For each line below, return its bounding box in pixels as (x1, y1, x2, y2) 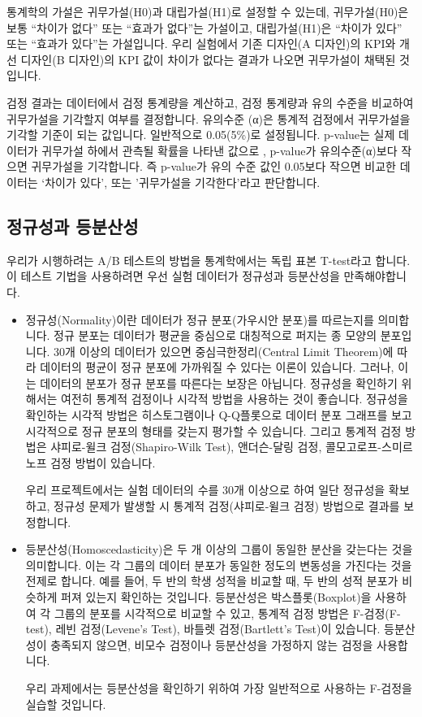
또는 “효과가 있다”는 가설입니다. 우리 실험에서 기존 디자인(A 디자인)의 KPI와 (6, 35, 396, 52)
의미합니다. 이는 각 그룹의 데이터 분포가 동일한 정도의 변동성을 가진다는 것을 (25, 556, 412, 573)
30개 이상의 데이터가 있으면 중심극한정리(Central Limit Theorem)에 (54, 342, 394, 359)
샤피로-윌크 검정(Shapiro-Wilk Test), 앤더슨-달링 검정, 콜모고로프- (50, 438, 381, 455)
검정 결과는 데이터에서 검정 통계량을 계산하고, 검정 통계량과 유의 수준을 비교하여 (6, 93, 414, 111)
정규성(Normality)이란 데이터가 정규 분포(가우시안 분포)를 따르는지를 (25, 311, 374, 328)
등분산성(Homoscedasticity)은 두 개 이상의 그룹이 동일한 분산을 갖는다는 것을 (25, 541, 413, 558)
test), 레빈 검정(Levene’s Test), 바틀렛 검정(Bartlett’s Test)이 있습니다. (25, 620, 381, 637)
